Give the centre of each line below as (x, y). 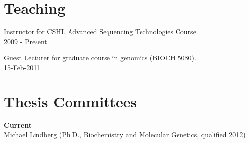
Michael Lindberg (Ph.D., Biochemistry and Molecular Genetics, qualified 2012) (125, 134)
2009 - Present (26, 41)
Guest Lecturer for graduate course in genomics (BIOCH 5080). (100, 58)
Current (18, 125)
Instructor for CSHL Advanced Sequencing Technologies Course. (101, 32)
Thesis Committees (71, 101)
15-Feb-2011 (22, 67)
